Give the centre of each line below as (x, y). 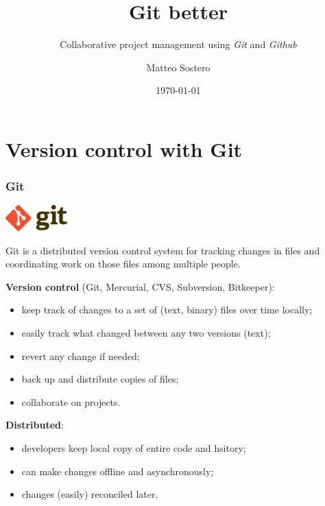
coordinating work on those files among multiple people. (123, 264)
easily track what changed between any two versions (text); (146, 333)
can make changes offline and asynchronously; (118, 471)
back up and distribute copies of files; (100, 379)
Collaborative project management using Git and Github (178, 44)
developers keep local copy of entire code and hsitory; (134, 448)
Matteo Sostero (178, 67)
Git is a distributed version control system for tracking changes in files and (163, 250)
